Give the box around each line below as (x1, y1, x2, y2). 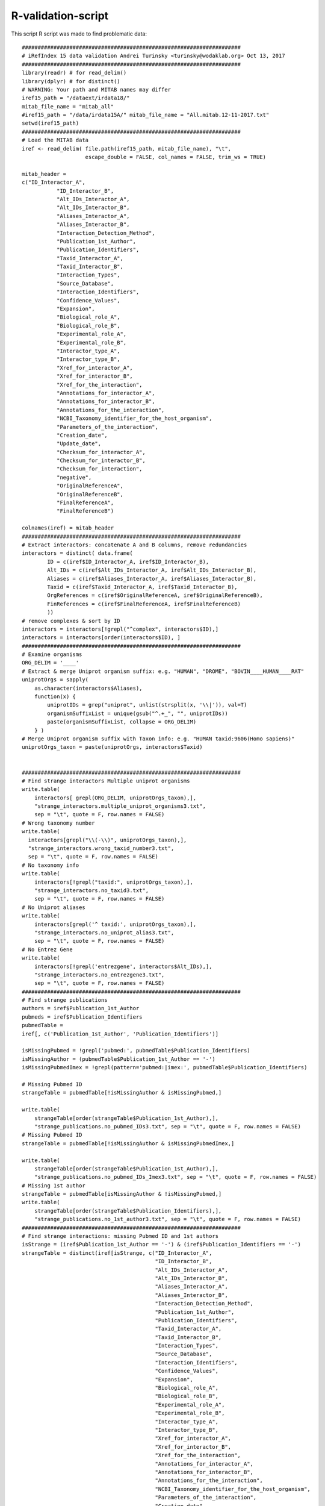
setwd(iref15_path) (22, 120, 79, 127)
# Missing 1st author (22, 1182, 85, 1189)
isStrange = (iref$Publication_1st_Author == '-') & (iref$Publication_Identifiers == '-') (22, 1241, 301, 1248)
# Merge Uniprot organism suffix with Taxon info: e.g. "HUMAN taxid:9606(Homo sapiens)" (22, 735, 295, 742)
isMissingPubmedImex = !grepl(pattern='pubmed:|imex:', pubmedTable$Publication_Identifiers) (22, 1064, 308, 1071)
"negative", (56, 473, 92, 481)
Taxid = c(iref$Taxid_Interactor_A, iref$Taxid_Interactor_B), (47, 583, 238, 590)
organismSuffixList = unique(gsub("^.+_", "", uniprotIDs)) (47, 710, 228, 717)
